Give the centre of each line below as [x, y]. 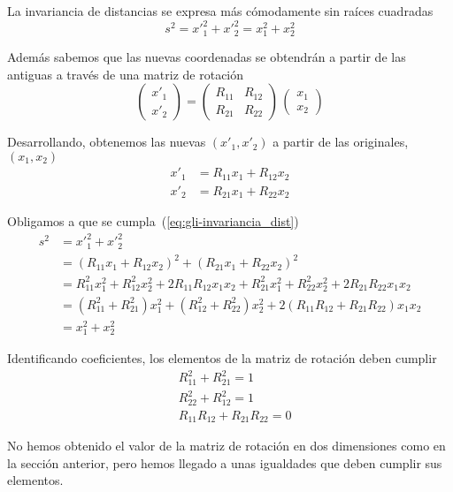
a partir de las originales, [341, 142]
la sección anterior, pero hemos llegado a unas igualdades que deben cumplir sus [225, 462]
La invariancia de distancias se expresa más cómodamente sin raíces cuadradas [220, 11]
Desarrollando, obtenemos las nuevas [107, 142]
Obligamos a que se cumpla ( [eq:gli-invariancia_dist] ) [153, 221]
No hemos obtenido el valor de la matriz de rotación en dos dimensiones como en [226, 446]
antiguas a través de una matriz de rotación [126, 74]
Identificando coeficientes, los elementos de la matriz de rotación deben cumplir [222, 358]
